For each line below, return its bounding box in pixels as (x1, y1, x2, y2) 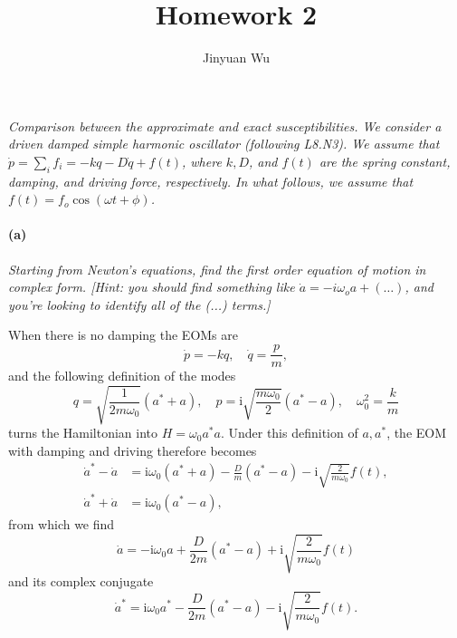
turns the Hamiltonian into (8, 423, 158, 442)
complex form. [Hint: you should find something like (8, 277, 295, 296)
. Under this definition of (220, 423, 358, 442)
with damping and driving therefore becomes (8, 440, 257, 459)
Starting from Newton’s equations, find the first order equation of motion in (8, 259, 426, 278)
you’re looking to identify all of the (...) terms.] (8, 295, 271, 314)
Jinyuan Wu (202, 48, 271, 67)
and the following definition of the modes (8, 366, 236, 385)
